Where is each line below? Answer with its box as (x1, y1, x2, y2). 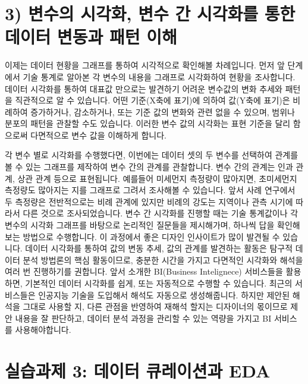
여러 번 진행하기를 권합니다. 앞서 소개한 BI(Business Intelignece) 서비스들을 (5, 265, 283, 278)
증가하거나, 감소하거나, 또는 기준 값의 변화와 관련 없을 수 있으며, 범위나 (30, 105, 295, 118)
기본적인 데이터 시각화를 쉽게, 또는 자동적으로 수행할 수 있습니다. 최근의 (25, 277, 293, 289)
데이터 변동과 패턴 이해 (5, 24, 177, 49)
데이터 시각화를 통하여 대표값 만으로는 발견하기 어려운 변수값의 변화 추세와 (5, 82, 282, 95)
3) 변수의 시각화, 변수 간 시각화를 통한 (5, 1, 296, 26)
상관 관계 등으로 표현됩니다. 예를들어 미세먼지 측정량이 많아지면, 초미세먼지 (17, 172, 297, 184)
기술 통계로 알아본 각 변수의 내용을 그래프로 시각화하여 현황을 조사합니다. (23, 70, 296, 83)
